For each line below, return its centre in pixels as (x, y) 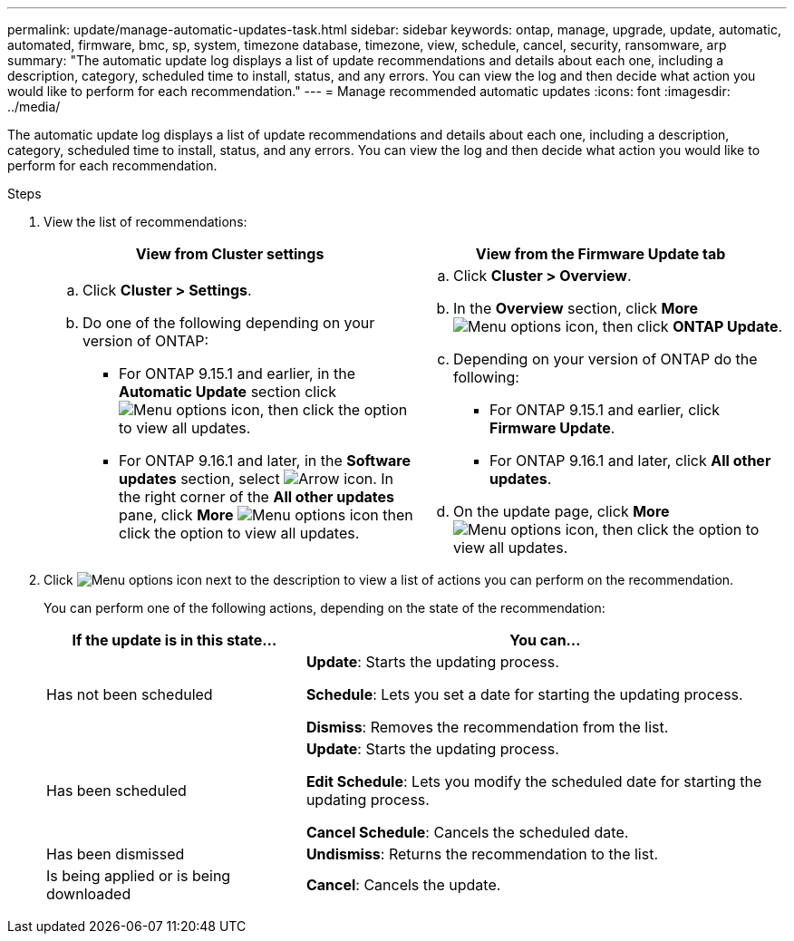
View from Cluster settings (230, 254)
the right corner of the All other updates (257, 497)
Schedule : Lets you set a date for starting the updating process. (524, 694)
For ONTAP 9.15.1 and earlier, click (605, 410)
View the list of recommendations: (145, 222)
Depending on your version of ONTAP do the (605, 359)
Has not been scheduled (130, 694)
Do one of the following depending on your (229, 323)
